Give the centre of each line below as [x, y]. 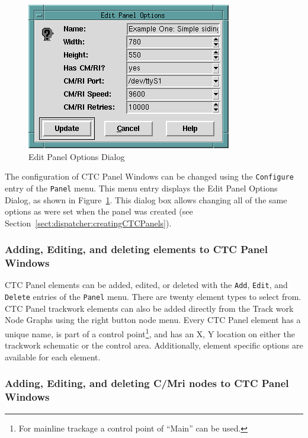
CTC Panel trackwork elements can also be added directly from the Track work [149, 308]
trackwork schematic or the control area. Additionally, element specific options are [154, 345]
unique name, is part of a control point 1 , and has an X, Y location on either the [150, 333]
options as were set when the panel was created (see [99, 211]
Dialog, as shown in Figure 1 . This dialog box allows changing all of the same [146, 199]
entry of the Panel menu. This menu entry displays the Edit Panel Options [141, 188]
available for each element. [53, 357]
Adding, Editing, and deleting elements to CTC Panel [136, 249]
